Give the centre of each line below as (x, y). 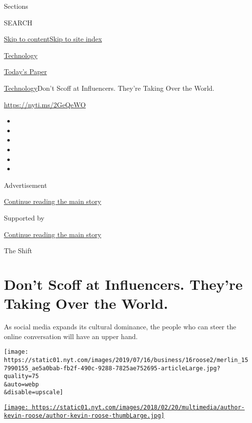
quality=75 (21, 376)
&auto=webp (21, 384)
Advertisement (26, 185)
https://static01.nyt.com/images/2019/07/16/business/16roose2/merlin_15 (126, 360)
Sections (16, 6)
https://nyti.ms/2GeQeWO (45, 104)
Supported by (24, 217)
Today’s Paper (26, 71)
